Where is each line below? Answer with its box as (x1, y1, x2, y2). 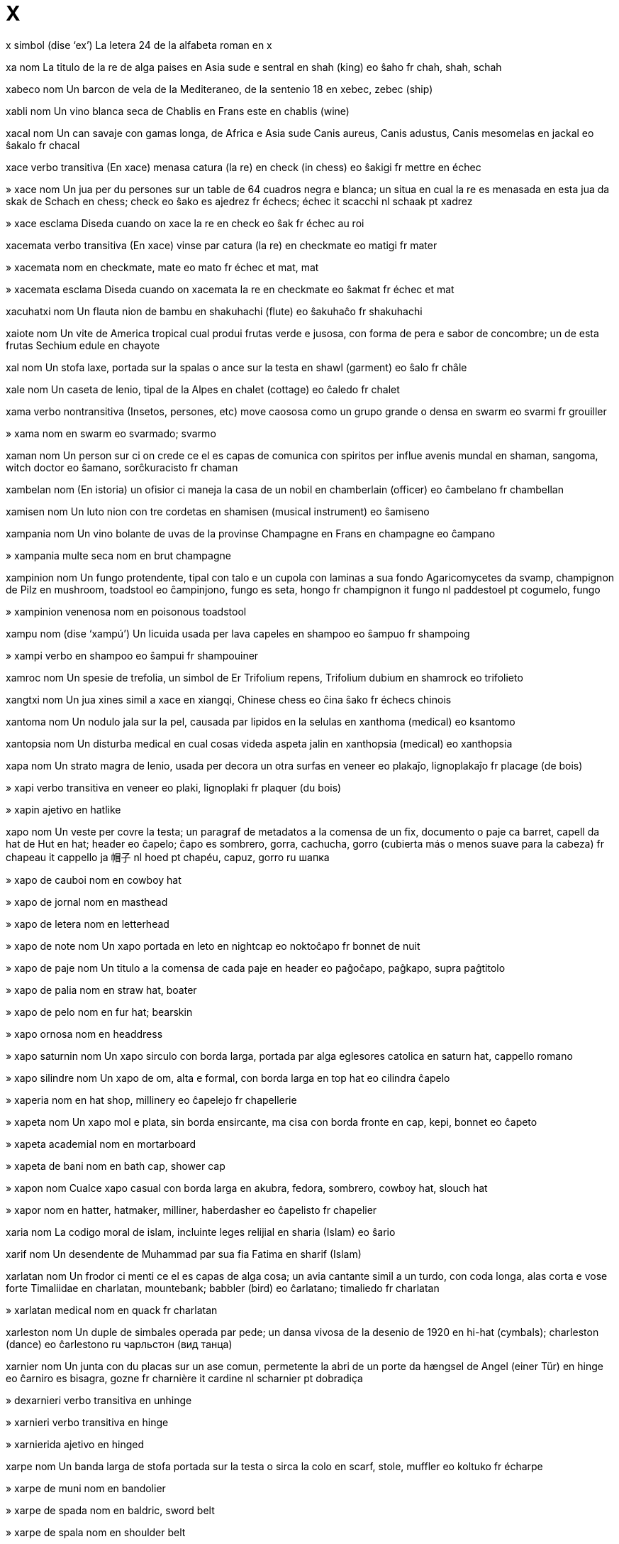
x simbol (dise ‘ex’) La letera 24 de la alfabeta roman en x (6, 38, 272, 51)
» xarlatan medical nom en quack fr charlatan (6, 1303, 218, 1316)
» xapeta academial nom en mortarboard (6, 1137, 196, 1150)
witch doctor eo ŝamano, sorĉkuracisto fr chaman (6, 461, 238, 473)
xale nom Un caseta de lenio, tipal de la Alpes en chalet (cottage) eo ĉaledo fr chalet (6, 383, 400, 395)
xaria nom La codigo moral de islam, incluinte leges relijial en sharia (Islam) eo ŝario (6, 1225, 396, 1238)
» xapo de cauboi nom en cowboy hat (6, 873, 182, 886)
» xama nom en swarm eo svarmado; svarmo (6, 427, 216, 439)
